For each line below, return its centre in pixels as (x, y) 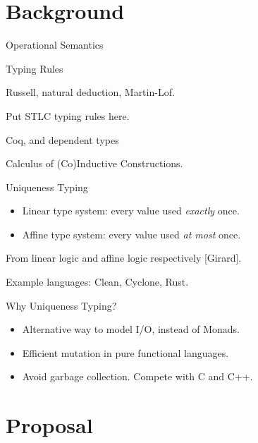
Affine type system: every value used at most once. (131, 234)
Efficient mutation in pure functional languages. (125, 352)
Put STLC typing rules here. (68, 115)
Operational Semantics (55, 45)
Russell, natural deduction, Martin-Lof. (90, 92)
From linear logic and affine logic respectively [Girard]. (124, 258)
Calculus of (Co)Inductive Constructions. (94, 163)
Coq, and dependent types (62, 139)
